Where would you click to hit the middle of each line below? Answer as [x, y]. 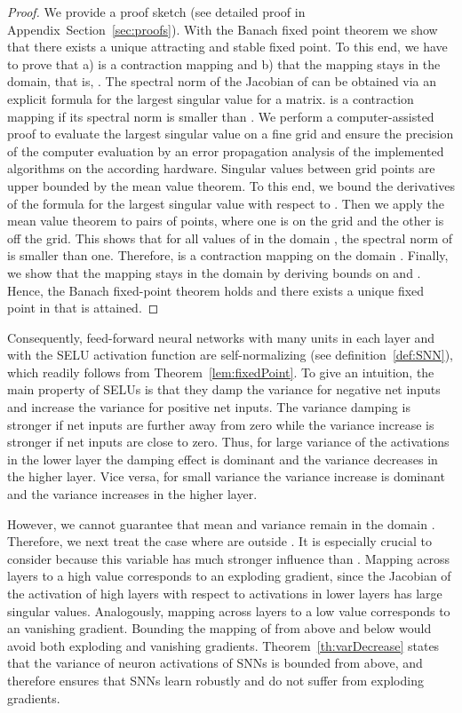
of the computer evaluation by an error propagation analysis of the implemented [226, 151]
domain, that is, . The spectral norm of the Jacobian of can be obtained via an [222, 81]
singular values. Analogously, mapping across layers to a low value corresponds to [229, 610]
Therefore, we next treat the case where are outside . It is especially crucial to [220, 541]
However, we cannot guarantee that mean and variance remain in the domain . [221, 523]
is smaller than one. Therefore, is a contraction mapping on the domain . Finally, [228, 255]
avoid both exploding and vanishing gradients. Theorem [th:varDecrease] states [223, 645]
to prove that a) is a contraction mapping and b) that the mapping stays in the [224, 63]
